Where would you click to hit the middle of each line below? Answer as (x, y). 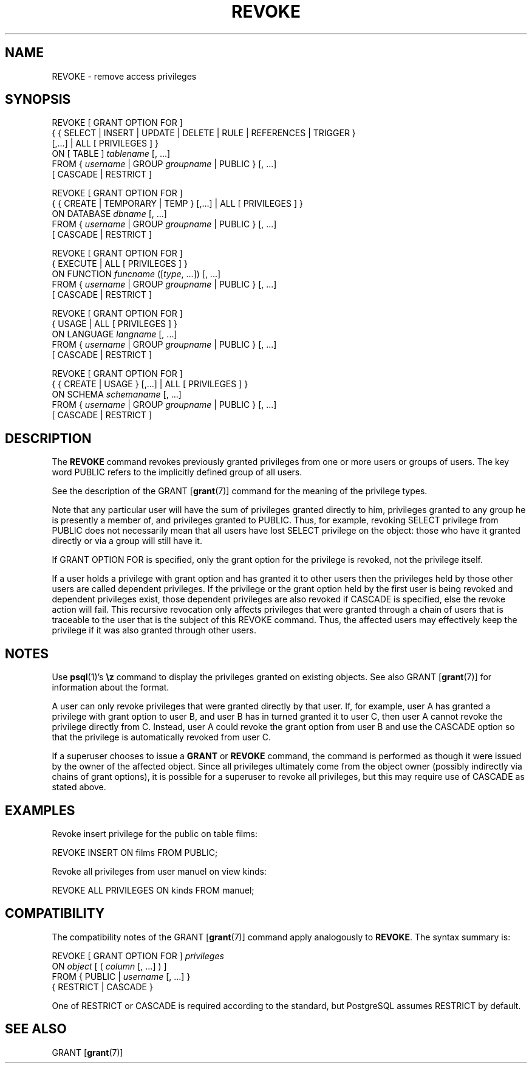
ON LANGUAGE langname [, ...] (114, 334)
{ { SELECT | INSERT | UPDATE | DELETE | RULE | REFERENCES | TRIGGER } (204, 133)
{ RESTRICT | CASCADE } (102, 987)
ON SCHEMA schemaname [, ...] (117, 394)
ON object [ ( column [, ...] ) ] (109, 966)
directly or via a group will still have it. (127, 541)
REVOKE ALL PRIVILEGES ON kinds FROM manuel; (153, 890)
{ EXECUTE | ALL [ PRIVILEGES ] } (120, 264)
